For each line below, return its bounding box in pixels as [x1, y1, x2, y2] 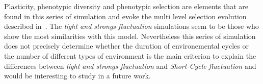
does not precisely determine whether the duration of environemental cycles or [4, 40, 249, 51]
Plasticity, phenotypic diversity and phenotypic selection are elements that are [4, 1, 248, 11]
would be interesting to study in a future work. [4, 70, 151, 81]
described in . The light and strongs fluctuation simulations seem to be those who [4, 21, 259, 31]
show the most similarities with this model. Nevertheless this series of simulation [4, 30, 256, 41]
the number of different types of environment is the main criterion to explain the [4, 50, 256, 61]
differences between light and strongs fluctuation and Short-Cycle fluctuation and [4, 60, 256, 71]
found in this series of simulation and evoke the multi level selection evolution [4, 11, 247, 21]
